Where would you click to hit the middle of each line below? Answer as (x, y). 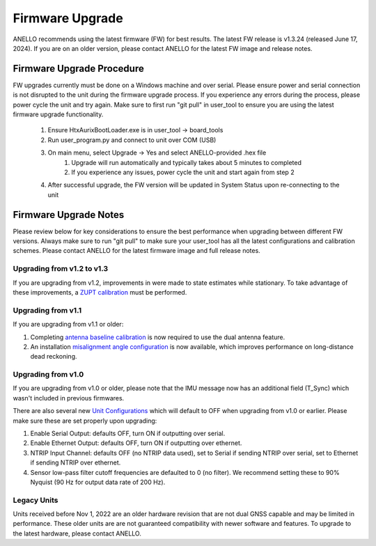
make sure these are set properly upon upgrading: (85, 421)
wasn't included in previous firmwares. (69, 398)
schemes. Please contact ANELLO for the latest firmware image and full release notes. (136, 251)
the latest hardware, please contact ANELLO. (77, 533)
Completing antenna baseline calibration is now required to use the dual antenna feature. (158, 337)
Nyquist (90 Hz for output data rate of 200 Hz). (98, 482)
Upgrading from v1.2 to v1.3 (61, 269)
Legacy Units (36, 500)
